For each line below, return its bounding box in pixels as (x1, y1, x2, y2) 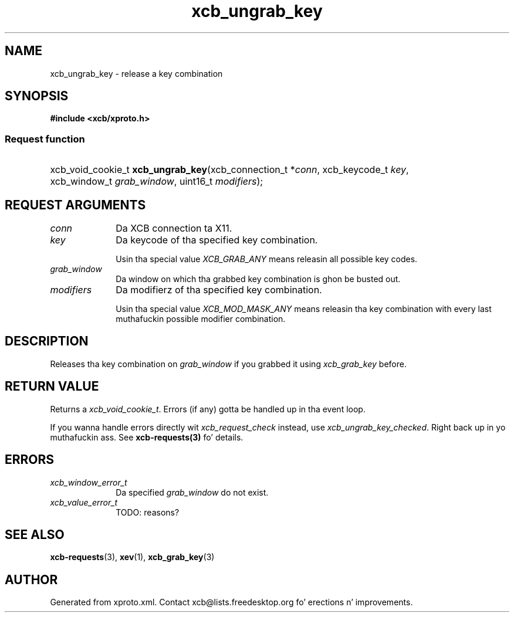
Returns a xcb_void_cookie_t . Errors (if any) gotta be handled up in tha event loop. (50, 404, 366, 414)
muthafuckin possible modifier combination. (116, 314, 286, 324)
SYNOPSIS (5, 89, 69, 104)
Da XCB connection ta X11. (116, 222, 232, 235)
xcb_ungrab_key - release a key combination (50, 68, 223, 79)
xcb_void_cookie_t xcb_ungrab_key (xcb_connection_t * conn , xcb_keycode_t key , (50, 164, 409, 176)
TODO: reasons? (116, 507, 180, 517)
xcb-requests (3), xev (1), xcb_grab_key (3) (50, 552, 215, 562)
